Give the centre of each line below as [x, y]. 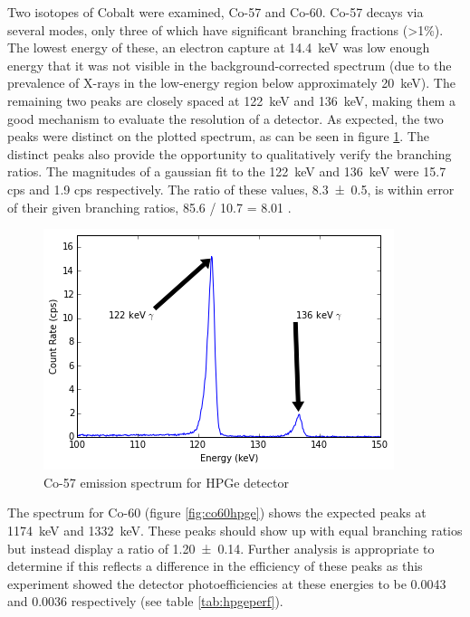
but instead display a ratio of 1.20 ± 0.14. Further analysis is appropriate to [221, 548]
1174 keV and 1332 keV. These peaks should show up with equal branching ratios [235, 530]
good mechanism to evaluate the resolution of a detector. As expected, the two [225, 118]
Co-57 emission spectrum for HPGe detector [166, 482]
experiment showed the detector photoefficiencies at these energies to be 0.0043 [227, 583]
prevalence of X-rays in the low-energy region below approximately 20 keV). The [231, 83]
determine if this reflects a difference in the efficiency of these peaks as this [215, 566]
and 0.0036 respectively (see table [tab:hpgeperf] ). [145, 601]
